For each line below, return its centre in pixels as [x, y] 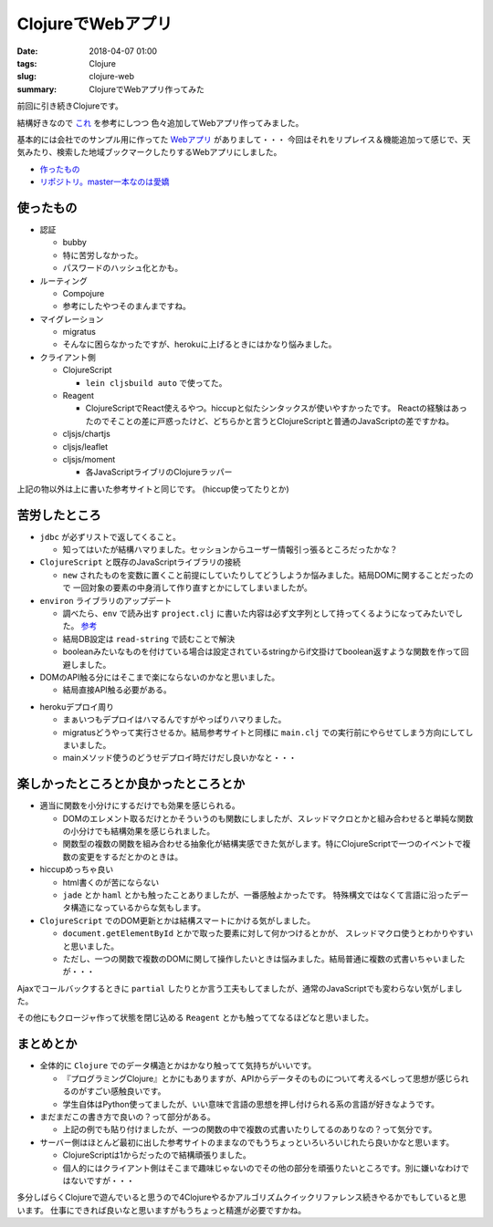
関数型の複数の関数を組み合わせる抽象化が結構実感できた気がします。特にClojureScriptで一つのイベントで [262, 844]
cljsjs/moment [89, 459]
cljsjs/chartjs [87, 434]
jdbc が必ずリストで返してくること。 [110, 536]
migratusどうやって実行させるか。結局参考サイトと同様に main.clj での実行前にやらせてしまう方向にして [264, 732]
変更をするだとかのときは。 [130, 857]
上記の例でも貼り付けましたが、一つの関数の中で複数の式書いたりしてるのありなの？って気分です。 [250, 1129]
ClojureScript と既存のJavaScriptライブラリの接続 [140, 562]
